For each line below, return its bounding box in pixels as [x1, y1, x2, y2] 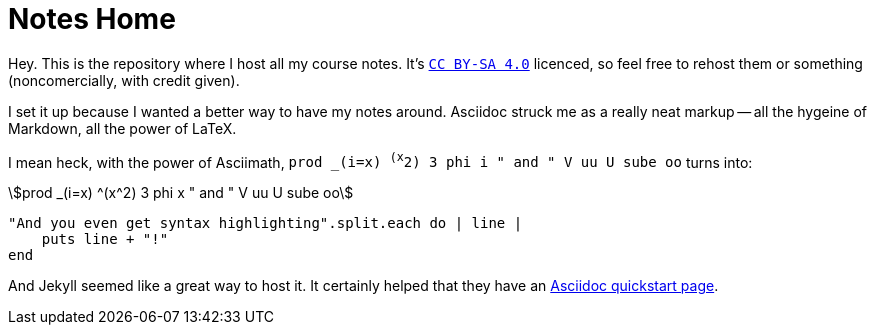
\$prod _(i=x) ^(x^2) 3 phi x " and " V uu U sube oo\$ [8, 184, 354, 202]
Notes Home [8, 2, 176, 36]
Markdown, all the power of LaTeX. [8, 119, 237, 137]
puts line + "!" [41, 231, 169, 248]
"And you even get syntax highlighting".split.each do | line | [8, 215, 523, 232]
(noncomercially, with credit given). [8, 71, 240, 89]
